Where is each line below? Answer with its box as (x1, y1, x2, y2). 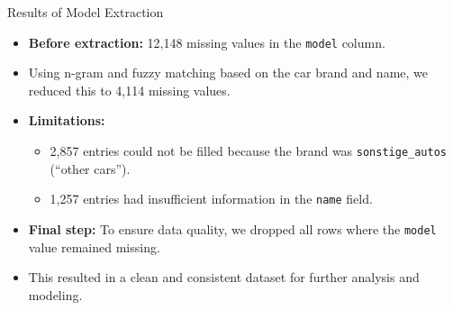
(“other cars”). (50, 159, 131, 178)
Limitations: (28, 111, 105, 130)
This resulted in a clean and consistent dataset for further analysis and (28, 268, 420, 287)
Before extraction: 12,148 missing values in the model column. (28, 32, 385, 51)
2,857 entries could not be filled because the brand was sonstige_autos (50, 141, 448, 160)
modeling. (28, 285, 83, 304)
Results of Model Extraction (7, 3, 164, 21)
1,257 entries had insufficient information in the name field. (50, 189, 373, 208)
